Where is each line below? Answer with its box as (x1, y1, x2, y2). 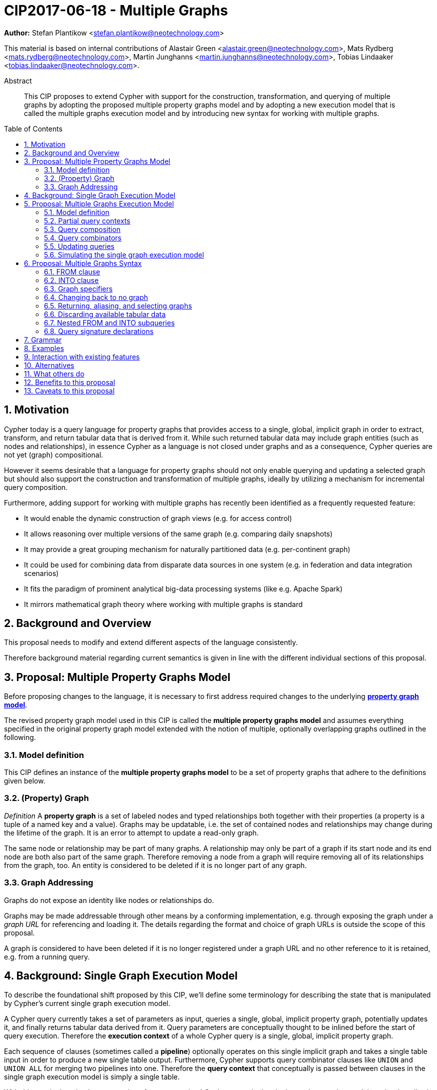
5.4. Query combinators (44, 233, 122, 242)
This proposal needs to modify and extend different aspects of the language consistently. (4, 638, 298, 647)
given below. (4, 776, 45, 785)
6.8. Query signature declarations (44, 326, 154, 335)
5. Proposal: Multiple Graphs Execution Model (24, 199, 174, 208)
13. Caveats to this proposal (24, 386, 115, 395)
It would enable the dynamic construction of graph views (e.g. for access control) (24, 513, 292, 522)
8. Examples (24, 343, 64, 352)
